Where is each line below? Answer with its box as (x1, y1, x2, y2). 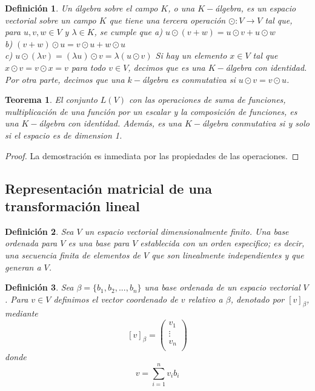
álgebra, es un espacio (215, 2, 296, 14)
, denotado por (230, 292, 285, 305)
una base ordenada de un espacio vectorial (144, 281, 300, 294)
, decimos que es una (128, 61, 205, 73)
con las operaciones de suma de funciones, (129, 93, 286, 106)
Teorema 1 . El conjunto (5, 93, 98, 106)
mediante (5, 307, 38, 320)
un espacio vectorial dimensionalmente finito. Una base (84, 225, 289, 237)
